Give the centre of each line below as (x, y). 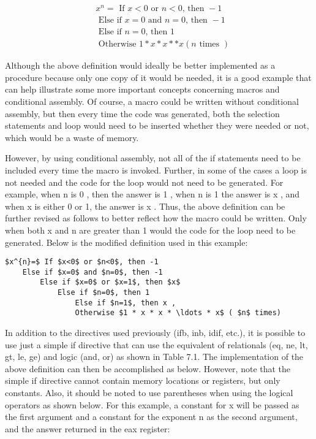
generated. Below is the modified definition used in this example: (126, 242)
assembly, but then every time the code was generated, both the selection (142, 113)
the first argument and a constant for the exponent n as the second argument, (151, 417)
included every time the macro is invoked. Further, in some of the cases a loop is (156, 170)
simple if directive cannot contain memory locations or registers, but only (143, 380)
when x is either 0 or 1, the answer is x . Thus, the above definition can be (145, 206)
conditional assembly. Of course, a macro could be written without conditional (152, 101)
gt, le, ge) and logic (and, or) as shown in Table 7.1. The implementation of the (154, 357)
